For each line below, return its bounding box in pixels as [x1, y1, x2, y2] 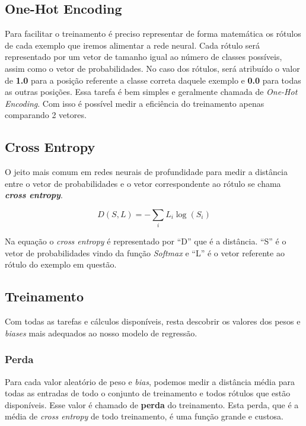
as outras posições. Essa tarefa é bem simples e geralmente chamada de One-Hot [5, 85, 298, 98]
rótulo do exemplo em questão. [5, 258, 117, 271]
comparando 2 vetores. [5, 109, 87, 121]
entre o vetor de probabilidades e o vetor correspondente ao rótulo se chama [5, 177, 281, 189]
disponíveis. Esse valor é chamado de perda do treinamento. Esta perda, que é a [5, 398, 299, 411]
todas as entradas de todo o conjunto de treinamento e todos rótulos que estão [5, 387, 291, 399]
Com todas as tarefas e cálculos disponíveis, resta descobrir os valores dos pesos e [5, 315, 301, 328]
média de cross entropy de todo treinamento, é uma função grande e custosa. [5, 410, 284, 422]
